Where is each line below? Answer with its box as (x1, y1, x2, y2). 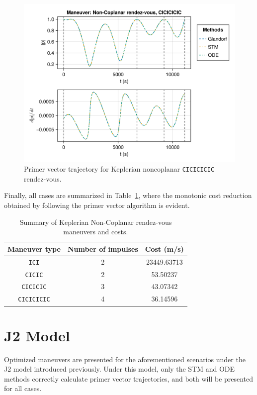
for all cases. (4, 383, 42, 394)
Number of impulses (67, 243, 138, 254)
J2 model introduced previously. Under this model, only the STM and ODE (4, 364, 235, 374)
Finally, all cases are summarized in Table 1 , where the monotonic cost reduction (4, 190, 252, 200)
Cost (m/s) (145, 243, 184, 254)
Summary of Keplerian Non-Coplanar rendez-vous (19, 216, 172, 227)
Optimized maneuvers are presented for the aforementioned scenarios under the (4, 354, 246, 364)
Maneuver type (7, 243, 61, 254)
